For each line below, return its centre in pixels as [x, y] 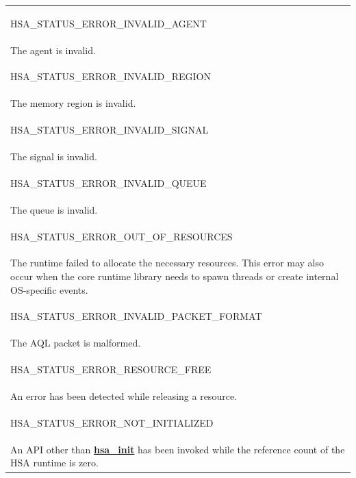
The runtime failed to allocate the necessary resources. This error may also [167, 263]
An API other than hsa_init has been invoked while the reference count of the [178, 449]
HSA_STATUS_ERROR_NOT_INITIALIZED [112, 422]
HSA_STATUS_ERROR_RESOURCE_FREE [111, 369]
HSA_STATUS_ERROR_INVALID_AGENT [109, 23]
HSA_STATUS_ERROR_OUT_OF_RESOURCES [122, 236]
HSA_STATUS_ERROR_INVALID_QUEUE [109, 183]
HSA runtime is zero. [54, 463]
